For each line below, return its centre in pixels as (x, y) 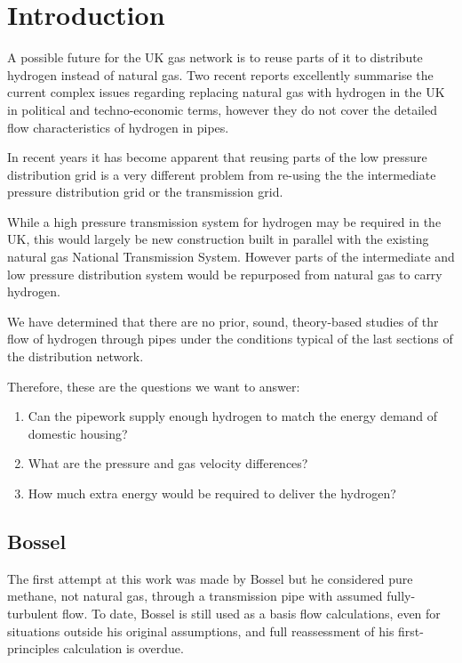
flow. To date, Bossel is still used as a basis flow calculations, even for (251, 613)
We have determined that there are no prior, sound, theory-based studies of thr (223, 321)
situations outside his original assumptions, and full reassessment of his (201, 631)
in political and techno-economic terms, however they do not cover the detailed (222, 109)
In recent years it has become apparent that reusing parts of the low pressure (217, 157)
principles (33, 648)
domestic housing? (78, 433)
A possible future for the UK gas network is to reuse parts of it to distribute (215, 57)
